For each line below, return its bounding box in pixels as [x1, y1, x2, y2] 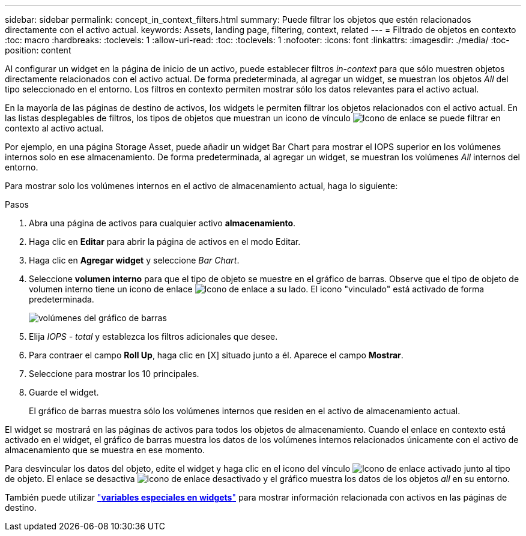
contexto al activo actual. [5, 123, 104, 133]
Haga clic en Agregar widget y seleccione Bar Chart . [29, 255, 240, 265]
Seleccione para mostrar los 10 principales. [29, 369, 199, 379]
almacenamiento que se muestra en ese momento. [5, 445, 205, 455]
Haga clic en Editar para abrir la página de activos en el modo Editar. [29, 236, 301, 247]
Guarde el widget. [29, 387, 99, 397]
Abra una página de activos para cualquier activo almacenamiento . [29, 218, 296, 228]
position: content [5, 45, 71, 55]
